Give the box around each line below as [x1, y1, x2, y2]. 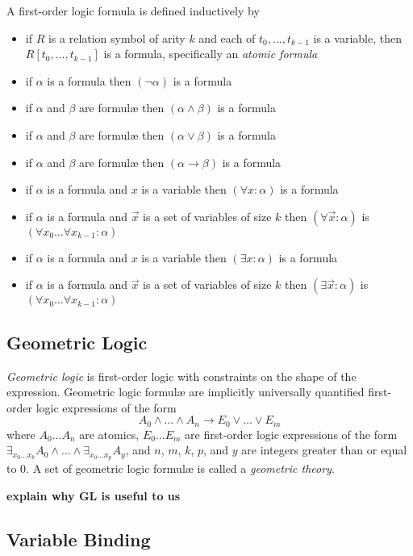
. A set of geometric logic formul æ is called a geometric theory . [26, 460, 335, 477]
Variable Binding [6, 526, 151, 551]
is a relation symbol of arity [48, 29, 186, 46]
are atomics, [79, 425, 140, 442]
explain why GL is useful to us [6, 487, 181, 504]
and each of [198, 29, 256, 46]
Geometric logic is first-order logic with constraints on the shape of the [6, 367, 357, 384]
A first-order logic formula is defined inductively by [6, 2, 260, 19]
